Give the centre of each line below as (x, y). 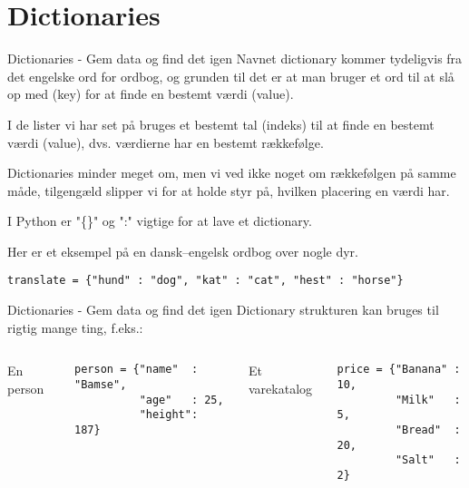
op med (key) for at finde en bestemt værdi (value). (151, 94)
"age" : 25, (181, 400)
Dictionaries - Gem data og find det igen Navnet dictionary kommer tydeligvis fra (235, 59)
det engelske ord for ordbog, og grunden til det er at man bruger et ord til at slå (231, 76)
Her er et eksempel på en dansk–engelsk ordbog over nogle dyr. (183, 251)
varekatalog (281, 388)
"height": (169, 415)
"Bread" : (428, 429)
